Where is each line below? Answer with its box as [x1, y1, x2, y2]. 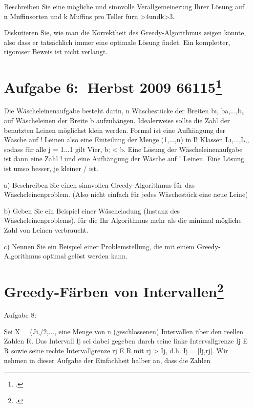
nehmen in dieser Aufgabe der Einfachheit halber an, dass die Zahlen [4, 355, 211, 365]
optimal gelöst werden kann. [43, 251, 128, 261]
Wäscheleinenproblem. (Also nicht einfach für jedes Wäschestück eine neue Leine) [4, 189, 248, 199]
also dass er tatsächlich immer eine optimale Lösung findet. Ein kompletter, [4, 37, 230, 47]
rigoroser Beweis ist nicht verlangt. [4, 46, 108, 57]
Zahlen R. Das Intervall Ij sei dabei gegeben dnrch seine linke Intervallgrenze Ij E [4, 336, 248, 346]
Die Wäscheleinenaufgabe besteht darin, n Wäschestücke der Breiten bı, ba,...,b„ [4, 106, 245, 116]
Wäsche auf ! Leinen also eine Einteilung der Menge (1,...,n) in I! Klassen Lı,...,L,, [4, 134, 249, 145]
